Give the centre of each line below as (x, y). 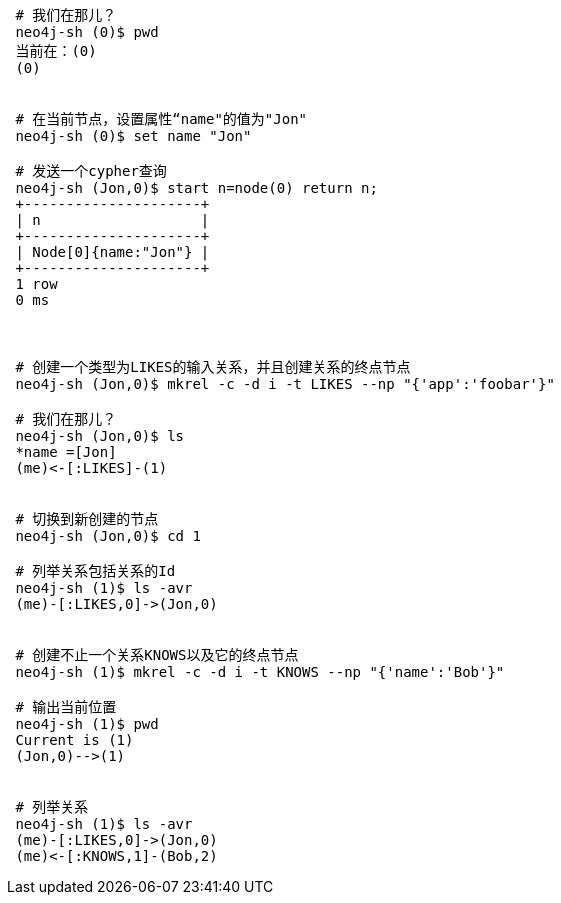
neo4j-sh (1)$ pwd (87, 724)
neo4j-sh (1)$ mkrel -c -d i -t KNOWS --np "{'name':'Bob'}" (260, 672)
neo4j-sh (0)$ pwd (87, 32)
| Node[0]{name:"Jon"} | (112, 252)
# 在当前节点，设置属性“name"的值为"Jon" (161, 119)
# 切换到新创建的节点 (87, 519)
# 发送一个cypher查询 (91, 171)
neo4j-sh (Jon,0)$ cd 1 (108, 536)
